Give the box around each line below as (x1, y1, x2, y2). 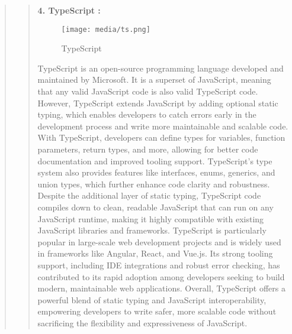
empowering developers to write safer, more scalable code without (37, 305, 277, 317)
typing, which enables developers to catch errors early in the (37, 108, 256, 121)
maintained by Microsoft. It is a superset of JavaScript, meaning (37, 73, 271, 86)
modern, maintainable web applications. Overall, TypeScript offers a (37, 282, 285, 294)
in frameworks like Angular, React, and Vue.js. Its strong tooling (37, 247, 273, 260)
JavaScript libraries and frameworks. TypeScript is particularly (37, 224, 267, 236)
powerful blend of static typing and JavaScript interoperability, (37, 293, 267, 306)
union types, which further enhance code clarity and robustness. (37, 177, 270, 190)
